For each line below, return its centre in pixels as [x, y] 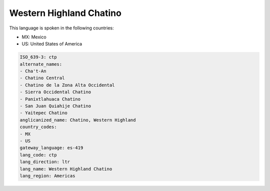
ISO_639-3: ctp [38, 57]
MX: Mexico [34, 37]
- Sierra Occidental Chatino [55, 92]
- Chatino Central [42, 78]
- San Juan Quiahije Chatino [55, 106]
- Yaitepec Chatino [43, 113]
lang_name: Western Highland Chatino [66, 169]
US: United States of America [52, 44]
